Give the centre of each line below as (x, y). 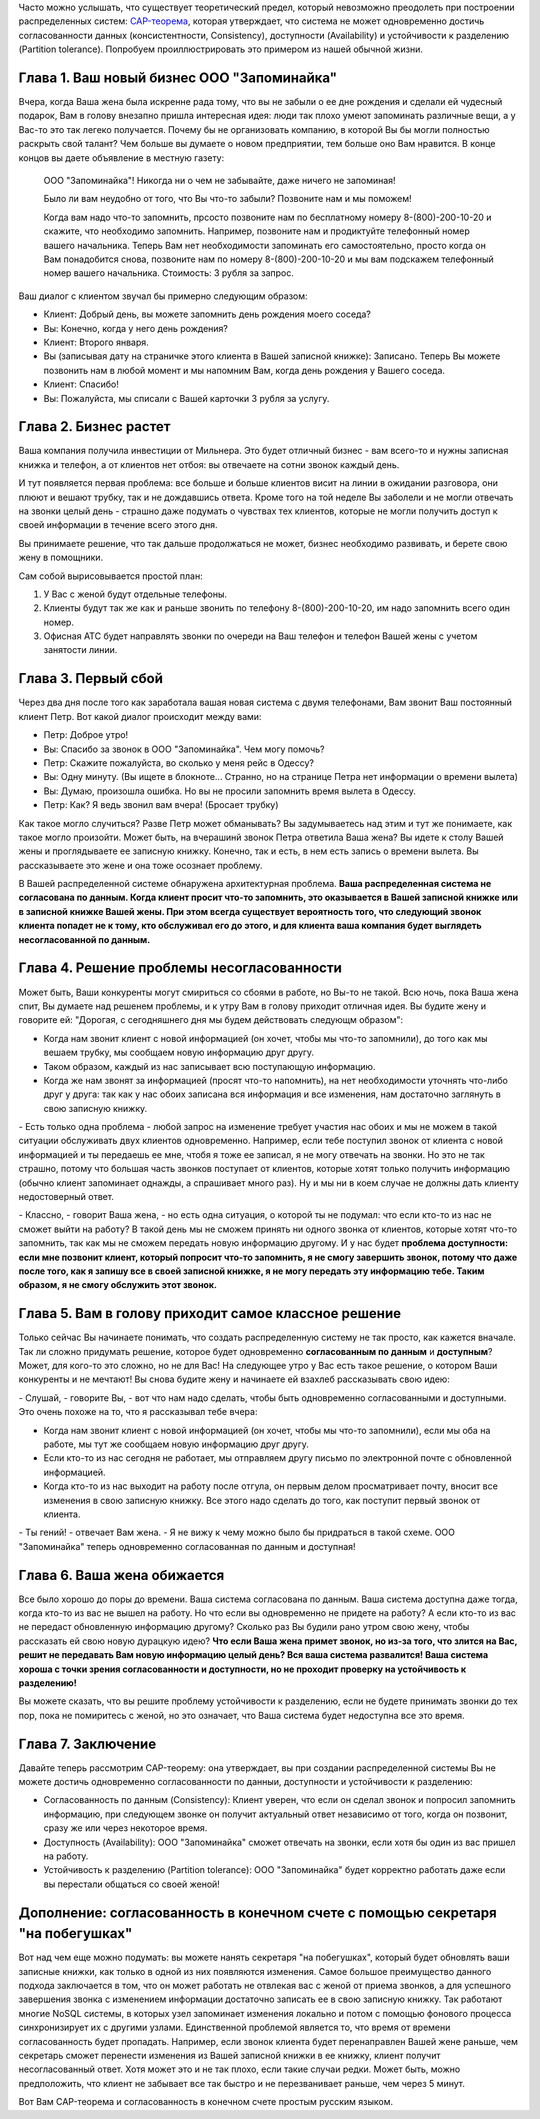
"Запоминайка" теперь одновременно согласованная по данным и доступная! (187, 1546)
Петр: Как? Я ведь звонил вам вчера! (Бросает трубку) (161, 805)
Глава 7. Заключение (87, 1743)
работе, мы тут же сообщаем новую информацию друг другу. (176, 1444)
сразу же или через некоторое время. (125, 1828)
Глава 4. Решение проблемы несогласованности (180, 968)
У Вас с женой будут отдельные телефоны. (135, 594)
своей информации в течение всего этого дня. (118, 525)
